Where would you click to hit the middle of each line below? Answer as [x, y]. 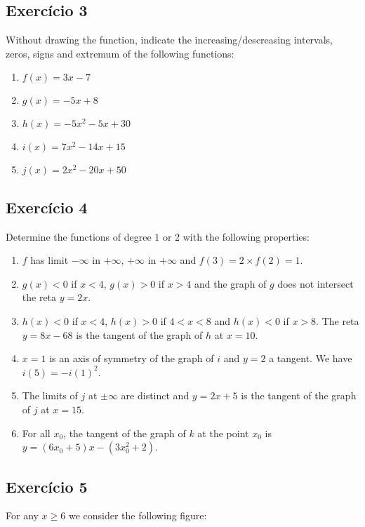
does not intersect [316, 283]
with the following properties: [246, 236]
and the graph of [231, 283]
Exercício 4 [47, 207]
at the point [223, 433]
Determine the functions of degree [79, 236]
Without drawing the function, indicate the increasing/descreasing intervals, [170, 40]
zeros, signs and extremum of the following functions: [120, 53]
